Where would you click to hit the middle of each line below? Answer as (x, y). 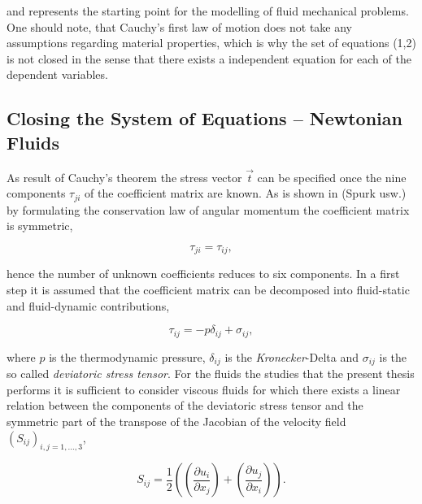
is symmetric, (40, 226)
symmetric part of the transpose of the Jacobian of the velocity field (176, 421)
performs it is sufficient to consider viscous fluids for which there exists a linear (204, 389)
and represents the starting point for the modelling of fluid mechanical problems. (208, 11)
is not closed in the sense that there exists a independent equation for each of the (209, 58)
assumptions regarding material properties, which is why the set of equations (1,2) (211, 43)
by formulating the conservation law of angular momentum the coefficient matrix (208, 209)
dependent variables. (57, 74)
